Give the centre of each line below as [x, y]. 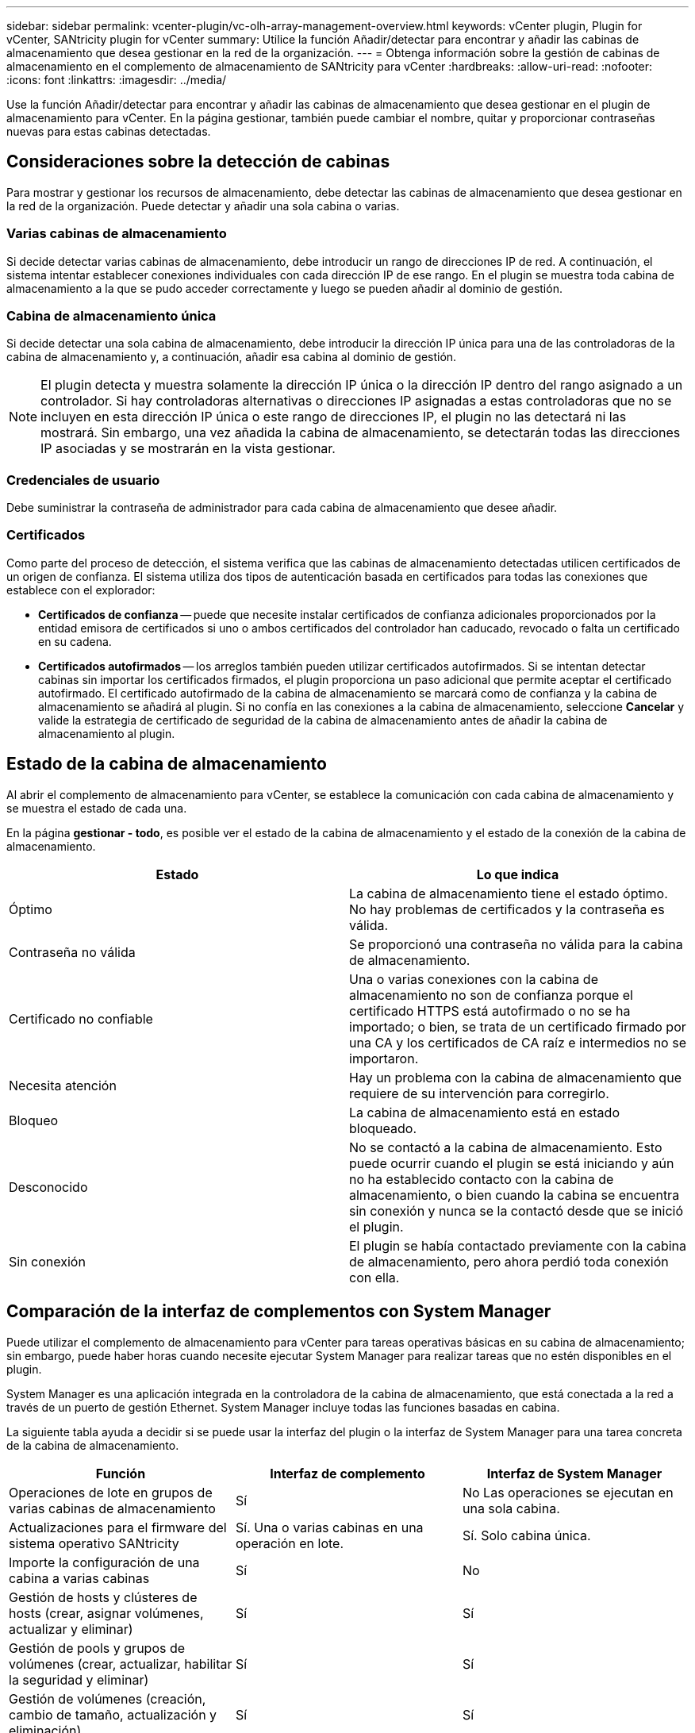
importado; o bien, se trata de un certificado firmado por [518, 1026]
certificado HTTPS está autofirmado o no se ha [490, 1011]
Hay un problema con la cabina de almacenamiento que [515, 1077]
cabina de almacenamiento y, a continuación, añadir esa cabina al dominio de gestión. [232, 357]
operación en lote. [290, 1543]
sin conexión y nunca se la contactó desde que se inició [516, 1210]
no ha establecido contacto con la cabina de [482, 1179]
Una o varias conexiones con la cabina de [474, 979]
